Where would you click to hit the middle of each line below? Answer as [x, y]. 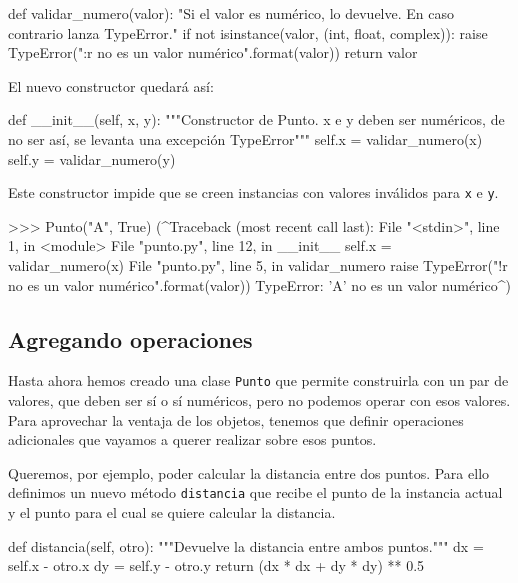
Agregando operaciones [130, 338]
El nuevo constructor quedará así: [111, 85]
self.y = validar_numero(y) [92, 158]
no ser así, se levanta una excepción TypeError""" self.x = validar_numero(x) [245, 138]
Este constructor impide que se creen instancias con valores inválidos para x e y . [253, 192]
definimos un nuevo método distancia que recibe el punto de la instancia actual [255, 492]
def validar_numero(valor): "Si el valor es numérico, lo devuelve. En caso [231, 13]
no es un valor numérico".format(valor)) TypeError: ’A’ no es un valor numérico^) [259, 284]
